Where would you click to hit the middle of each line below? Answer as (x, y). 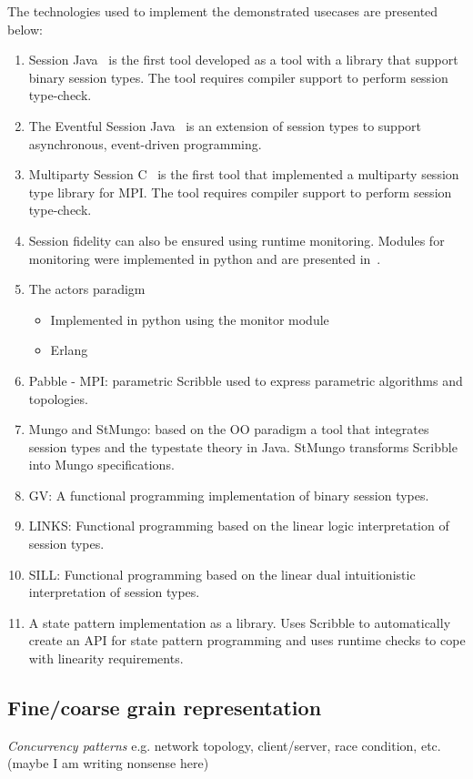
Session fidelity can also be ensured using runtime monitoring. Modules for (236, 240)
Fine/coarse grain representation (165, 708)
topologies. (58, 398)
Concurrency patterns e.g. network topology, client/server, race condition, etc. (224, 745)
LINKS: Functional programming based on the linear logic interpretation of (239, 526)
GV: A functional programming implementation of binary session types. (229, 495)
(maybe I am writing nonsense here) (108, 763)
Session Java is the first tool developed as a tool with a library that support (243, 60)
